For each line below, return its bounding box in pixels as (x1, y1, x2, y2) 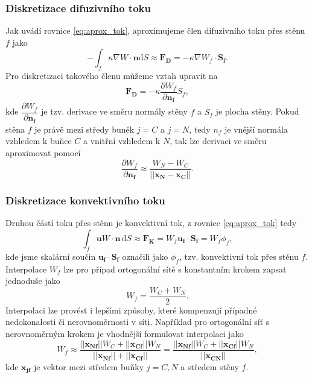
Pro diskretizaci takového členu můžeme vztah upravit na (5, 69, 218, 82)
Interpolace (5, 262, 47, 275)
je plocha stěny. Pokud (215, 105, 299, 118)
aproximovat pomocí (5, 146, 81, 159)
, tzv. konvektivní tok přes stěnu (179, 250, 299, 262)
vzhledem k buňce (5, 134, 72, 147)
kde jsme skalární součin (5, 250, 96, 262)
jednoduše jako (5, 274, 60, 287)
